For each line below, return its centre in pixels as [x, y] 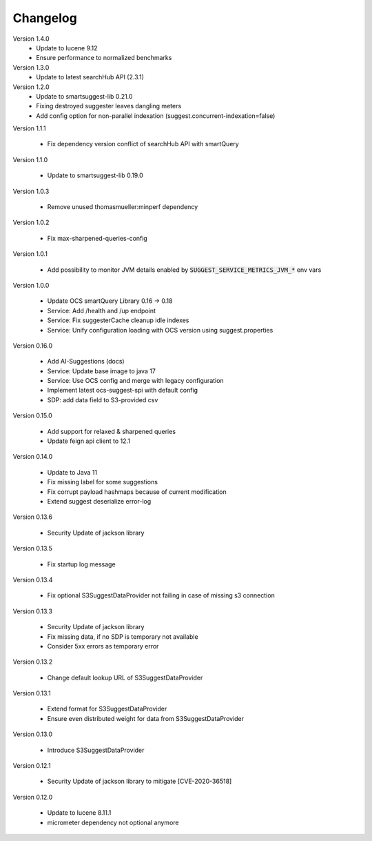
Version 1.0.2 [31, 222]
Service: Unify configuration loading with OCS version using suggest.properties [160, 330]
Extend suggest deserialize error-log [99, 501]
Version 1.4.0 [31, 39]
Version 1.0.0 [31, 285]
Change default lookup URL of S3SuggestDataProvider [125, 677]
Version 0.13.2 [33, 662]
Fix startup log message [82, 564]
